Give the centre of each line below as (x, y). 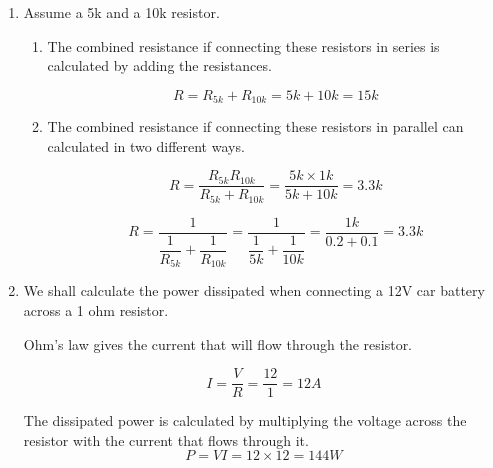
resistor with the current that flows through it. (166, 439)
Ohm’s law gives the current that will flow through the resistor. (218, 343)
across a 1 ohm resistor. (96, 309)
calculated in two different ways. (146, 145)
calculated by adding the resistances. (159, 65)
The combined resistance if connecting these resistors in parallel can (255, 126)
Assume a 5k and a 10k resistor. (121, 12)
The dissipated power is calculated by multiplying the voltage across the (245, 420)
